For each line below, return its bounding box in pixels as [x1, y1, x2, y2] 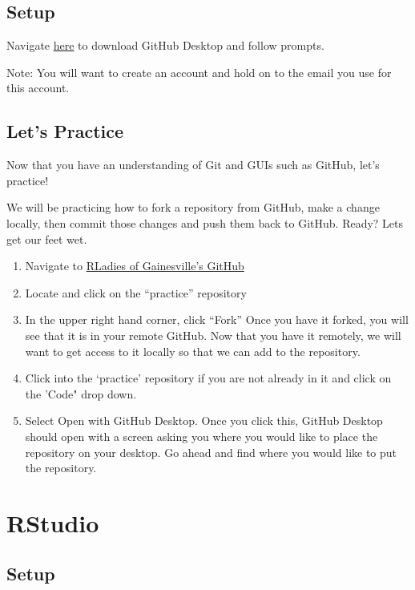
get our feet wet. [6, 230, 87, 247]
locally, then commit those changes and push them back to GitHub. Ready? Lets [6, 214, 404, 231]
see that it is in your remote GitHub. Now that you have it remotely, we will [25, 326, 401, 343]
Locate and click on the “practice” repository [25, 284, 247, 301]
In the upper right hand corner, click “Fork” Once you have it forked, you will [25, 311, 409, 328]
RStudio [6, 506, 99, 539]
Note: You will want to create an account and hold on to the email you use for [6, 63, 392, 80]
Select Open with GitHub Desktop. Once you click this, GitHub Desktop [25, 412, 383, 429]
